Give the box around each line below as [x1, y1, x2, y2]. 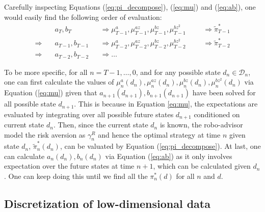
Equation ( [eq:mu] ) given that [4, 87, 97, 98]
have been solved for [192, 87, 256, 98]
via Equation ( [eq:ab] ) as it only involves [105, 150, 232, 161]
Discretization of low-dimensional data [4, 195, 210, 211]
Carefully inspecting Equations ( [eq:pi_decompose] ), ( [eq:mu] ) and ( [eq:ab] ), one [4, 2, 256, 12]
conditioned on [194, 109, 240, 119]
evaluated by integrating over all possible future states [4, 109, 174, 119]
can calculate [4, 150, 45, 161]
